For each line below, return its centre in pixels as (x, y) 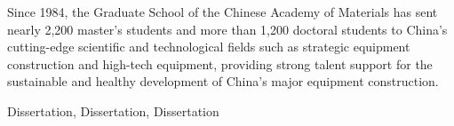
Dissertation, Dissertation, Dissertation (113, 110)
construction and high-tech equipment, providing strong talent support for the (220, 63)
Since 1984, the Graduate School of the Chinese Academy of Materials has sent (223, 12)
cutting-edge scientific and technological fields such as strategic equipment (209, 47)
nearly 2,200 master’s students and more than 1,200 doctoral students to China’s (227, 29)
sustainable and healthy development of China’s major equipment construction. (223, 81)
